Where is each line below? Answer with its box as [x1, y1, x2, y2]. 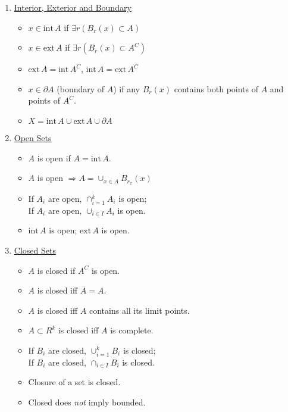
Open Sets [14, 131, 52, 143]
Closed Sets [14, 244, 56, 256]
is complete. [110, 324, 154, 336]
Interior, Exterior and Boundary [14, 1, 132, 13]
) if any [113, 82, 140, 95]
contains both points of [174, 82, 259, 95]
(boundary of [57, 82, 105, 95]
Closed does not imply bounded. [28, 395, 146, 408]
